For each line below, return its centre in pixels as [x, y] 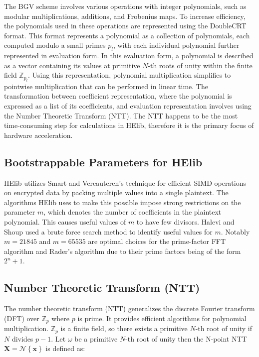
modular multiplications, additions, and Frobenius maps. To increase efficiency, [125, 16]
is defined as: [65, 348]
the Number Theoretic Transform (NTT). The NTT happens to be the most [121, 115]
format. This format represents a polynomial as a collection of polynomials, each [127, 35]
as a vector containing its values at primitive [72, 65]
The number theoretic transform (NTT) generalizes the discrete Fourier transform [129, 308]
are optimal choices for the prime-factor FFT [157, 241]
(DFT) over [22, 318]
